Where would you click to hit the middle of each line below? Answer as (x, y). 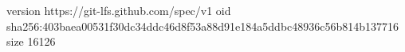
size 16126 (31, 41)
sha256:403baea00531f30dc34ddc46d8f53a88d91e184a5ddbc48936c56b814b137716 (203, 26)
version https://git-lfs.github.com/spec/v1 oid (119, 10)
